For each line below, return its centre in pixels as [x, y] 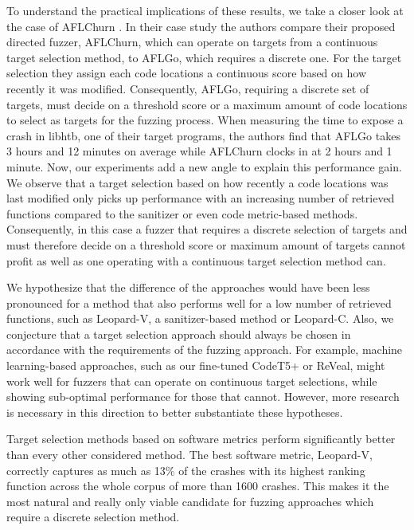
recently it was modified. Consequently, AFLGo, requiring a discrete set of [188, 88]
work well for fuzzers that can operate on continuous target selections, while [192, 381]
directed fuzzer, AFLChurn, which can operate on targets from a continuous [192, 42]
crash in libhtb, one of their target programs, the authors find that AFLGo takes [203, 135]
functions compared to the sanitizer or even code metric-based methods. [182, 213]
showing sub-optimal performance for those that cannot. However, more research [203, 397]
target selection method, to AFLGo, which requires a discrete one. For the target [204, 57]
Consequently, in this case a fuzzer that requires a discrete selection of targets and [207, 229]
